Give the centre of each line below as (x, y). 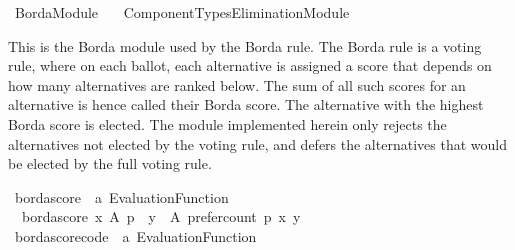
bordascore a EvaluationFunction (121, 196)
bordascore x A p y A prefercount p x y (161, 216)
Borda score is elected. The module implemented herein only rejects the (227, 123)
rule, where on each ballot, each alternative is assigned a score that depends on (250, 65)
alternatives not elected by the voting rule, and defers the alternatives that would (257, 143)
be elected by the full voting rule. (110, 163)
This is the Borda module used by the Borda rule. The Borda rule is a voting (245, 45)
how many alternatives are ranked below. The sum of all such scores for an (237, 84)
